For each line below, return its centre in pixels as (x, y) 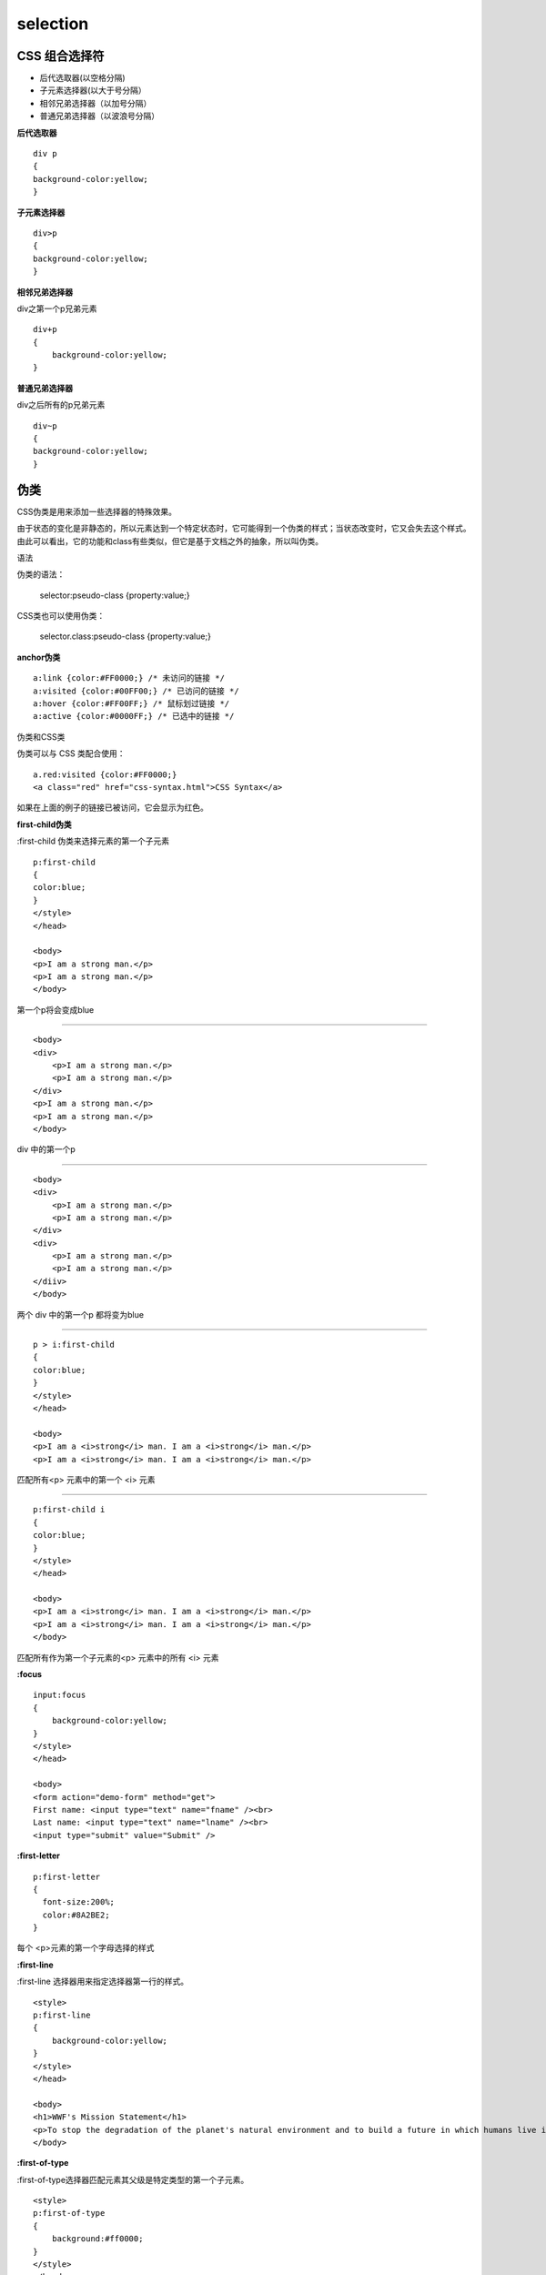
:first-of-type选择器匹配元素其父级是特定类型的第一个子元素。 (133, 2179)
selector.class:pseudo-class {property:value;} (125, 636)
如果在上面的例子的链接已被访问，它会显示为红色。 (112, 808)
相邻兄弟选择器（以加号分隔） (96, 103)
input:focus (60, 1695)
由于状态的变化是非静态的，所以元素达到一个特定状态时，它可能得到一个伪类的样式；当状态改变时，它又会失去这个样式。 (244, 529)
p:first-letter (67, 1876)
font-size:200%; (79, 1902)
